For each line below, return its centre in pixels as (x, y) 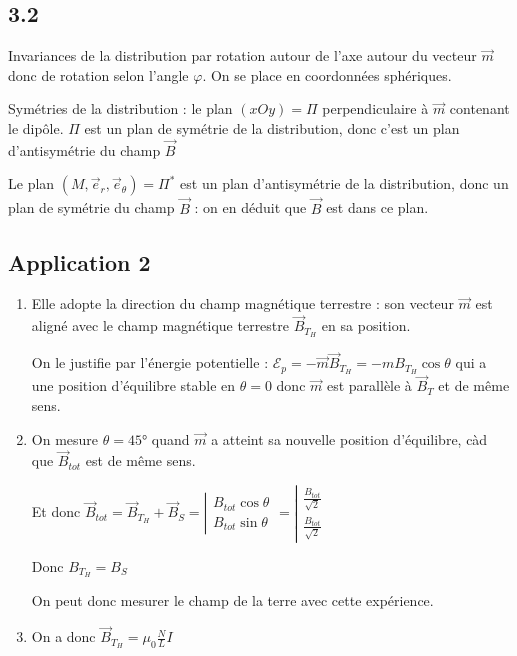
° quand (165, 438)
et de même (474, 385)
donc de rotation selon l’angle (98, 74)
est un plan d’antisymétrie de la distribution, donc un (344, 183)
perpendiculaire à (375, 108)
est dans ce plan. (377, 207)
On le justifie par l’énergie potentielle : (150, 362)
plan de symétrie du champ (91, 207)
